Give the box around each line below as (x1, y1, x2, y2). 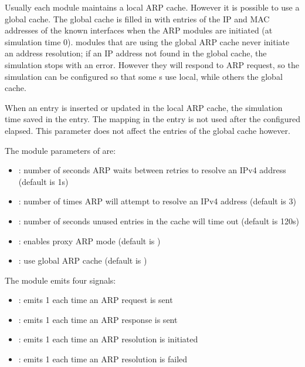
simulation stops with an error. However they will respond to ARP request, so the (5, 58, 299, 70)
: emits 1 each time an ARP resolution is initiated (18, 333, 198, 345)
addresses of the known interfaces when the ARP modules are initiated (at (5, 24, 273, 36)
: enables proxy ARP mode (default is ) (18, 234, 161, 247)
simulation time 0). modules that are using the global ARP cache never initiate (5, 35, 290, 48)
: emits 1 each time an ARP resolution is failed (18, 353, 188, 365)
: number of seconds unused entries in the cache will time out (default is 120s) (18, 214, 299, 227)
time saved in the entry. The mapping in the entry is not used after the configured (5, 113, 300, 125)
